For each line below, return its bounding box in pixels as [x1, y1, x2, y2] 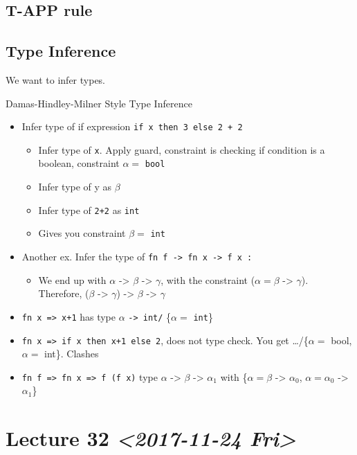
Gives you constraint [38, 226, 126, 240]
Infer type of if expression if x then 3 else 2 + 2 [21, 119, 243, 134]
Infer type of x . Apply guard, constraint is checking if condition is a [38, 142, 325, 157]
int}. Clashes [44, 346, 99, 361]
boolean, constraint [38, 156, 120, 170]
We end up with [38, 272, 107, 287]
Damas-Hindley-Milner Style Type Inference [6, 96, 192, 110]
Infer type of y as [38, 179, 112, 194]
